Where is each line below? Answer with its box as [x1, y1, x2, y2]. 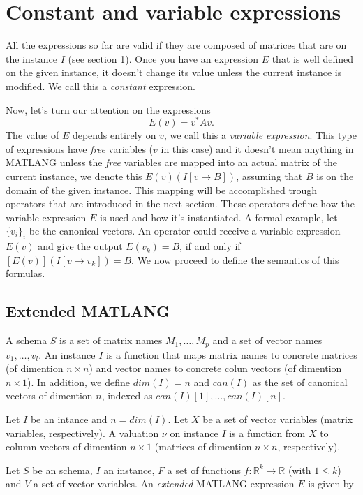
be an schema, [32, 462, 93, 477]
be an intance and [30, 411, 108, 426]
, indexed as [101, 388, 153, 403]
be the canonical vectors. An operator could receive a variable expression [29, 223, 341, 238]
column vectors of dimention [6, 439, 127, 454]
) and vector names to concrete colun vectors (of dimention [89, 361, 342, 376]
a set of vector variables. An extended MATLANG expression [34, 476, 295, 491]
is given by [308, 476, 354, 491]
